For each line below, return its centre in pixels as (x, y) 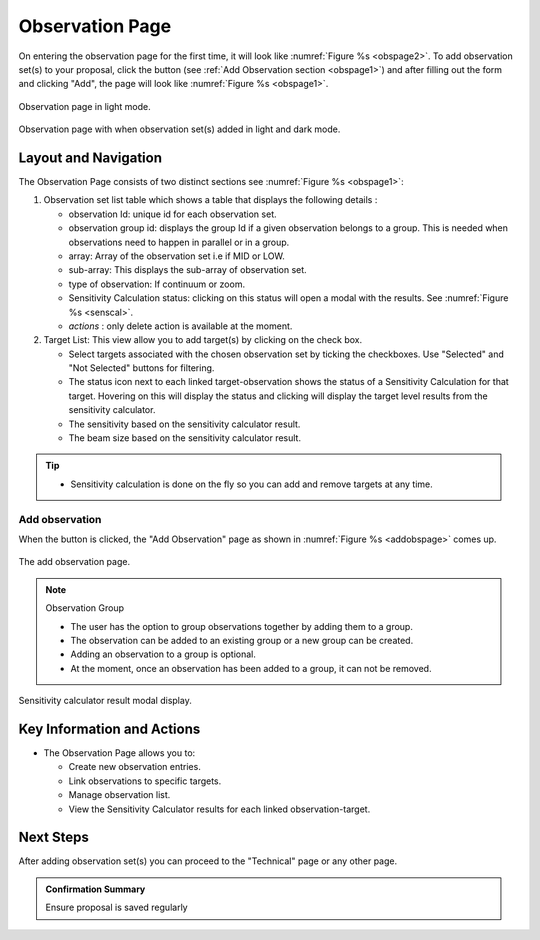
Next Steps (53, 837)
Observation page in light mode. (84, 106)
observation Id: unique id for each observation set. (172, 214)
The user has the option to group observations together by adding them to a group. (242, 626)
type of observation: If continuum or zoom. (156, 284)
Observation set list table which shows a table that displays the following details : (210, 200)
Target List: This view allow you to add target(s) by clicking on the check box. (203, 340)
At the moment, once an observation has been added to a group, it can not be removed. (251, 668)
